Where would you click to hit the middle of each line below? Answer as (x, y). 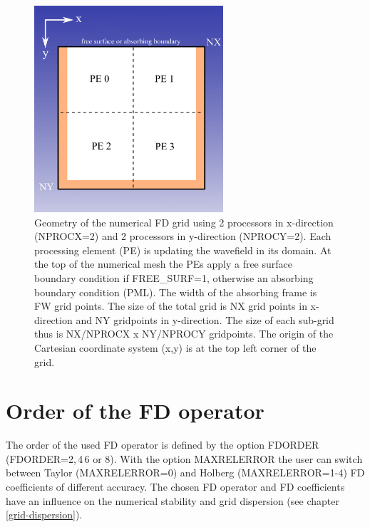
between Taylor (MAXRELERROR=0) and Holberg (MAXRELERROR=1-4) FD (185, 473)
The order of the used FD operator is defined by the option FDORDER (163, 445)
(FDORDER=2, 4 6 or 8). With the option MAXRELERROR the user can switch (184, 458)
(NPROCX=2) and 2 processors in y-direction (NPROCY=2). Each (183, 236)
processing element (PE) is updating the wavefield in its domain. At (183, 250)
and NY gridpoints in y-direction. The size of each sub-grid (205, 319)
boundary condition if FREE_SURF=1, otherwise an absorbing (174, 278)
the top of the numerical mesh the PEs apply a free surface (163, 264)
